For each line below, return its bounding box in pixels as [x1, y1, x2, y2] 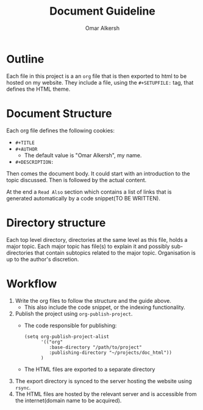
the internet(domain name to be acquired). [15, 397, 122, 404]
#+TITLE [15, 140, 35, 146]
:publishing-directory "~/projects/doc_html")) [49, 349, 173, 356]
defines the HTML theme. [6, 85, 71, 93]
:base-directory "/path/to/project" [49, 344, 142, 350]
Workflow [6, 277, 57, 291]
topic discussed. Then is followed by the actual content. [6, 176, 147, 183]
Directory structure [6, 216, 106, 230]
